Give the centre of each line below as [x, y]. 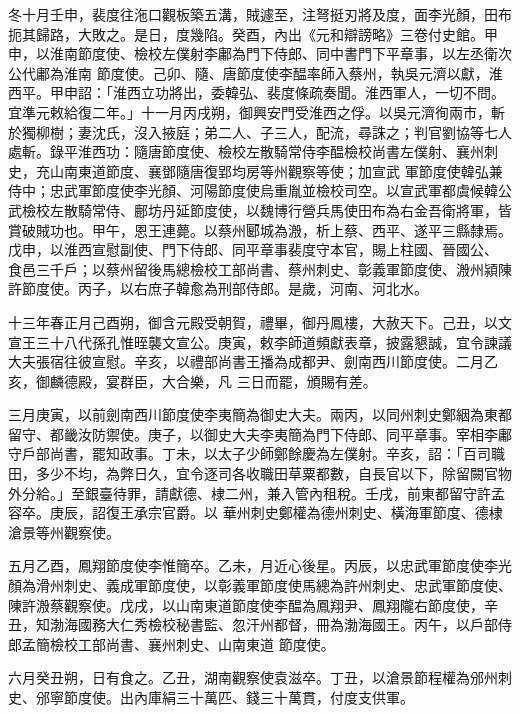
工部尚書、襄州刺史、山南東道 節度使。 [206, 643]
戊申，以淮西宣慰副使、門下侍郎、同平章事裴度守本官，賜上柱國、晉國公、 [253, 249]
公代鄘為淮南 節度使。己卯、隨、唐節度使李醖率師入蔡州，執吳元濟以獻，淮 [255, 72]
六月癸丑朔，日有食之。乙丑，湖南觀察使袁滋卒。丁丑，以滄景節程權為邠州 [253, 677]
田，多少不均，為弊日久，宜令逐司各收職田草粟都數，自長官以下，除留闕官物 [260, 473]
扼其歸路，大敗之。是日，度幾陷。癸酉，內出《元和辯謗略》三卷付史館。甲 [253, 33]
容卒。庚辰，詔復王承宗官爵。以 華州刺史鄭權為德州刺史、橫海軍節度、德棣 [255, 512]
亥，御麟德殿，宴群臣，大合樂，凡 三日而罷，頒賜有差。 [192, 380]
